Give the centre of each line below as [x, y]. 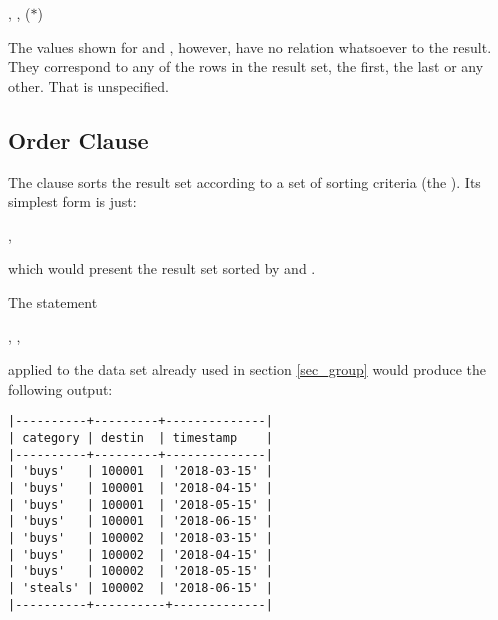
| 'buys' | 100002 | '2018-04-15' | [140, 554]
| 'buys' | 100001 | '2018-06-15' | [140, 521]
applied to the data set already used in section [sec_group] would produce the [247, 369]
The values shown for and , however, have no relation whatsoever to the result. [250, 46]
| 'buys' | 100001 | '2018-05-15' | [140, 504]
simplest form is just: [72, 201]
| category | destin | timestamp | [140, 437]
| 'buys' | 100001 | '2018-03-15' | [140, 471]
